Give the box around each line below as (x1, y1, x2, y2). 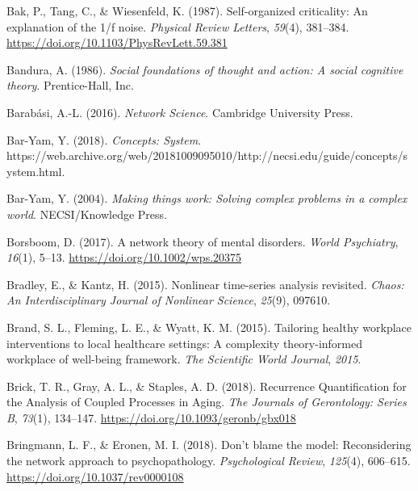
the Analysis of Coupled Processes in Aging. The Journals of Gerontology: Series (6, 393, 407, 410)
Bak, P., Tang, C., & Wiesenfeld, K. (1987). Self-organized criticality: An (6, 2, 368, 19)
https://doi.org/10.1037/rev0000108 (6, 468, 184, 485)
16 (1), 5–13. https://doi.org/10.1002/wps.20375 (6, 249, 242, 266)
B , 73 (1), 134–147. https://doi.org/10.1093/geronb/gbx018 (6, 409, 296, 426)
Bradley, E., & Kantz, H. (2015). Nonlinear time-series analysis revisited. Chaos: (6, 275, 404, 292)
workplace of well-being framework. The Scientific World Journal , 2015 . (6, 350, 362, 367)
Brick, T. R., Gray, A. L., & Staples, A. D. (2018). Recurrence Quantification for (6, 377, 407, 394)
